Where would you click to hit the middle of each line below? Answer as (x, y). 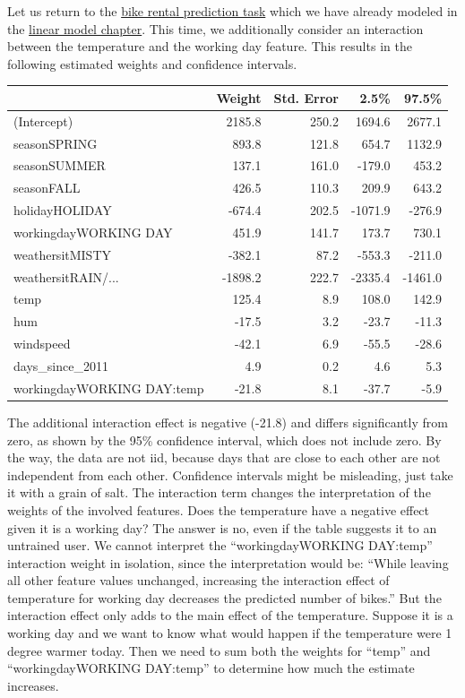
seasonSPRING (56, 143)
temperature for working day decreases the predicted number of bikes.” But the (224, 597)
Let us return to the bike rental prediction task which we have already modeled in (232, 11)
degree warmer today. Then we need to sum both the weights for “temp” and (219, 650)
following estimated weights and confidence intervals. (152, 63)
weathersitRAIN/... (66, 276)
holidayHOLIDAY (63, 210)
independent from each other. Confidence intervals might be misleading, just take (230, 474)
